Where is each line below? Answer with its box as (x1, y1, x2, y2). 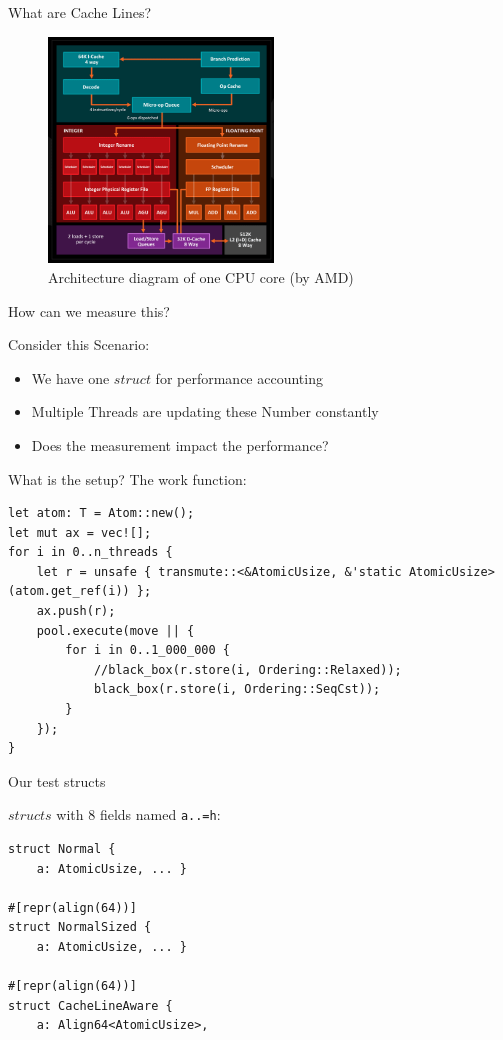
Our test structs (8, 770, 106, 791)
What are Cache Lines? (8, 2, 152, 22)
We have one (31, 367, 110, 388)
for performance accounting (155, 367, 323, 388)
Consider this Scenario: (8, 334, 150, 355)
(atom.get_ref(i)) (8, 584, 130, 599)
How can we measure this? (8, 300, 170, 321)
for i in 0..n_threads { (8, 545, 173, 560)
